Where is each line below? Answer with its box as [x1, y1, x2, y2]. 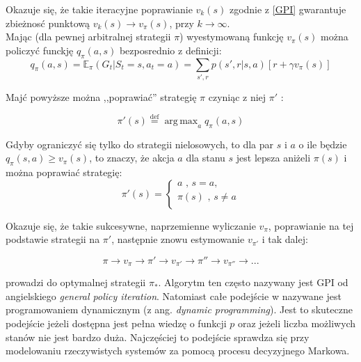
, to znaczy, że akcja [89, 150, 175, 165]
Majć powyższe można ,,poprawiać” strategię [6, 89, 197, 104]
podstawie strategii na [6, 232, 100, 246]
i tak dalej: [262, 232, 308, 246]
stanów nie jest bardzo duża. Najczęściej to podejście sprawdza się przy [6, 329, 310, 344]
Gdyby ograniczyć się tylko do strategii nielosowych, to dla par [6, 136, 274, 151]
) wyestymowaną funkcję [179, 29, 284, 44]
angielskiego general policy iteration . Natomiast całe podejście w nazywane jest [6, 288, 342, 303]
